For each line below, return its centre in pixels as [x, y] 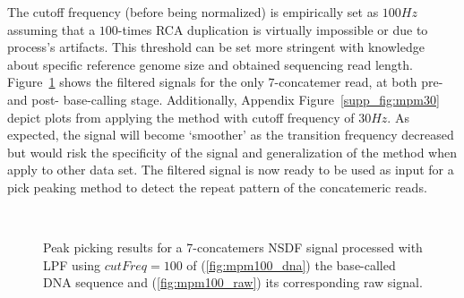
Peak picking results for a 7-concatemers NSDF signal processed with [233, 247]
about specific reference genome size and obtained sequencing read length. [210, 64]
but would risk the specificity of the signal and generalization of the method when [232, 152]
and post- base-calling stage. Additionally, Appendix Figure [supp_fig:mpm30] [223, 99]
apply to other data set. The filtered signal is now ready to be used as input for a [231, 170]
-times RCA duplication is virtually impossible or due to [273, 29]
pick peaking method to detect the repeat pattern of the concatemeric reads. [217, 187]
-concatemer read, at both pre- [359, 82]
